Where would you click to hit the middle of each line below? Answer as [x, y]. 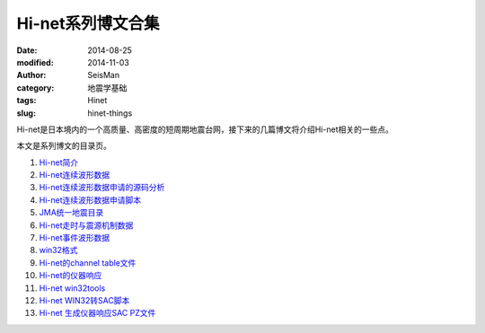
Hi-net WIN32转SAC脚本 [84, 300]
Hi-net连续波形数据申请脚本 [90, 200]
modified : [35, 62]
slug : [26, 113]
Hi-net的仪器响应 [71, 276]
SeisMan [104, 75]
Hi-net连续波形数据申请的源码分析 [102, 188]
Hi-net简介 [59, 162]
